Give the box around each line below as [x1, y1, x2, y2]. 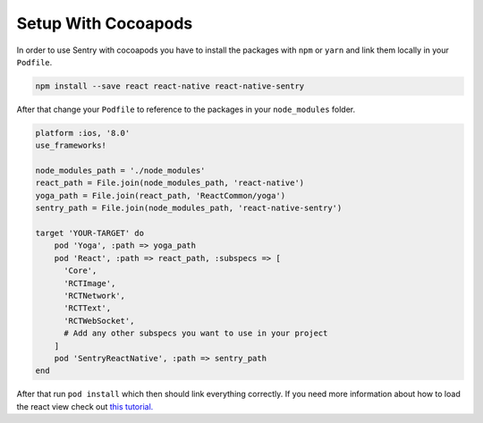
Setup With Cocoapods [16, 13, 193, 33]
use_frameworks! [35, 140, 107, 151]
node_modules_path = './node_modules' [35, 165, 206, 176]
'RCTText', [64, 303, 112, 313]
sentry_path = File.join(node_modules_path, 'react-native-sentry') [35, 203, 343, 214]
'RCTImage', [64, 278, 116, 288]
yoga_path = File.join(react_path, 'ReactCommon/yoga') [35, 190, 286, 200]
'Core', [64, 266, 97, 276]
